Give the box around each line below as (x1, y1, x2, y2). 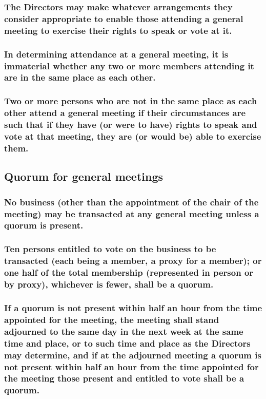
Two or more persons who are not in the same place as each (4, 94, 257, 107)
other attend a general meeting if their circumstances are (4, 106, 246, 119)
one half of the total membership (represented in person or (4, 266, 254, 279)
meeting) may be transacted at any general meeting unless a (4, 207, 259, 220)
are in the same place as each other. (4, 71, 156, 84)
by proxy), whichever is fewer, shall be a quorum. (4, 278, 214, 291)
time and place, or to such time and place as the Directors (4, 336, 251, 349)
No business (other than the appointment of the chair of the (4, 195, 259, 208)
